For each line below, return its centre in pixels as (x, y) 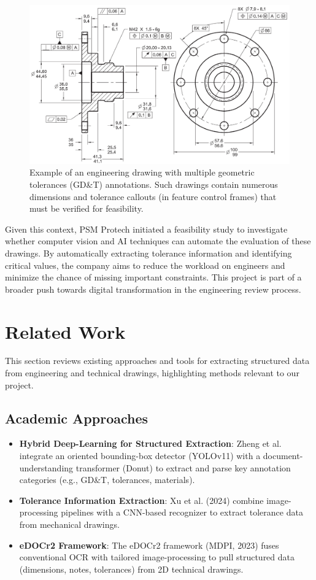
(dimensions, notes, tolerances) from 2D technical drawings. (131, 569)
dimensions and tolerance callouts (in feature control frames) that (153, 196)
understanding (46, 467)
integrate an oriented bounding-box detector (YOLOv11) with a (140, 456)
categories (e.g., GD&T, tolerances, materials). (107, 480)
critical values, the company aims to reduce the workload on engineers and (145, 265)
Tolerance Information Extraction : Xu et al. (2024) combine (141, 500)
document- (283, 456)
